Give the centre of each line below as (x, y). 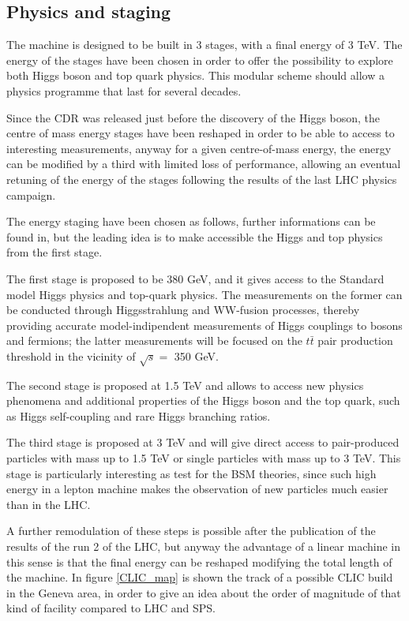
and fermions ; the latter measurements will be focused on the (154, 340)
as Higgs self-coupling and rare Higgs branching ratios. (139, 415)
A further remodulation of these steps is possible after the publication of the (191, 531)
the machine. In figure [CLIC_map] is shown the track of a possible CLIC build (200, 577)
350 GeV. (196, 355)
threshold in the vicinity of (71, 355)
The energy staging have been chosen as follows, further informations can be (191, 221)
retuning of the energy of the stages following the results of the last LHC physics (202, 179)
